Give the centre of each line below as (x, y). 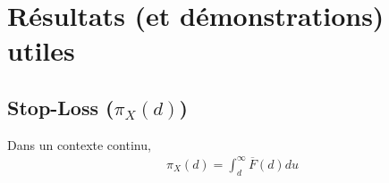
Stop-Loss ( (61, 107)
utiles (41, 50)
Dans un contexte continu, (79, 144)
